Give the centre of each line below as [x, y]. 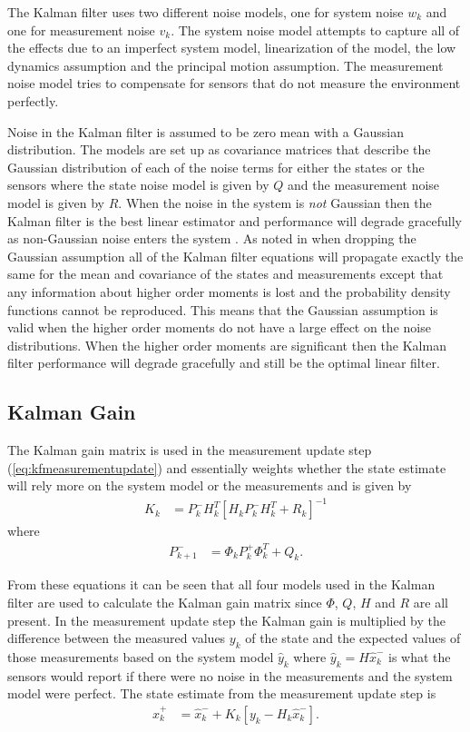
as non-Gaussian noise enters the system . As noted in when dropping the [212, 238]
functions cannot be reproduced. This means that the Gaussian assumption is [223, 309]
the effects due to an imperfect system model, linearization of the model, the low [232, 48]
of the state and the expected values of [353, 638]
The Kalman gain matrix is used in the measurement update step [190, 450]
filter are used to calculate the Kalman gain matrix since [165, 602]
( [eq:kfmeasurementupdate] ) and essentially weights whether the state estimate [227, 467]
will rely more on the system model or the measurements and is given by [210, 485]
